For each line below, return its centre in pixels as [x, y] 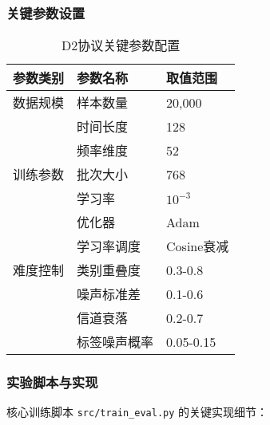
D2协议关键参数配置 [121, 45]
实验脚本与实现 [52, 382]
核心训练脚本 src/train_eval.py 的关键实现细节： [137, 412]
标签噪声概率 [115, 342]
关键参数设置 [46, 12]
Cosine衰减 [198, 246]
